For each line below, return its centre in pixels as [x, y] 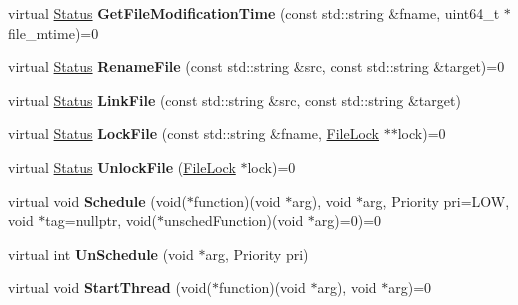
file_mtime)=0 [53, 32]
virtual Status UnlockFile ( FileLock [122, 166]
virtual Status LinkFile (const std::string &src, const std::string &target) [234, 99]
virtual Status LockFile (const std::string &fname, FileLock [194, 133]
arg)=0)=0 [348, 220]
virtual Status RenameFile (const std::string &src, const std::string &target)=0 [256, 66]
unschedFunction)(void [234, 220]
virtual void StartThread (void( [110, 287]
